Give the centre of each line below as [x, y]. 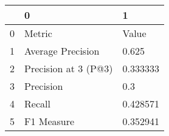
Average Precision [62, 51]
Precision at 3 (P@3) [69, 68]
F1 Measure [50, 121]
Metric [38, 33]
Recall [37, 104]
